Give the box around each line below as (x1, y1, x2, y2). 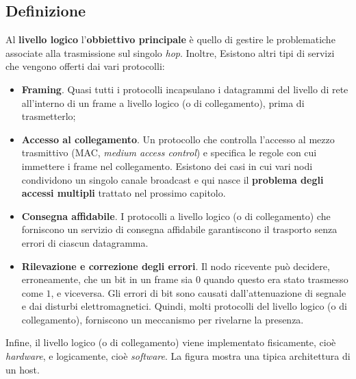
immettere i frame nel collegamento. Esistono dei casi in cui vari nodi (21, 158, 313, 173)
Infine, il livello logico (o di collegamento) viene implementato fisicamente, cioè (5, 335, 336, 350)
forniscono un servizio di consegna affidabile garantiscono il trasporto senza (21, 222, 338, 236)
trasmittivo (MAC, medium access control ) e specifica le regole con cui (21, 145, 317, 160)
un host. (5, 362, 40, 376)
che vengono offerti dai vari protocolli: (5, 59, 165, 73)
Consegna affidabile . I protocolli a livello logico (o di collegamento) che (21, 208, 331, 223)
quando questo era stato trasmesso (203, 272, 348, 286)
